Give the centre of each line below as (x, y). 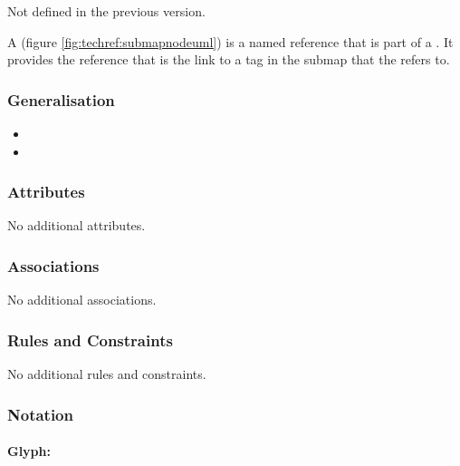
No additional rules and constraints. (107, 374)
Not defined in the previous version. (106, 11)
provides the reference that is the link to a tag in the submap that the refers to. (229, 59)
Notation (40, 414)
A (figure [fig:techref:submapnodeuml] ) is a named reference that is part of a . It (230, 41)
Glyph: (29, 451)
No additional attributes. (77, 225)
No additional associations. (82, 300)
